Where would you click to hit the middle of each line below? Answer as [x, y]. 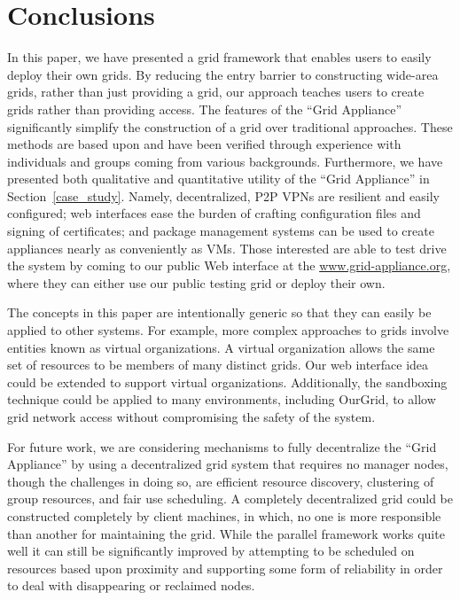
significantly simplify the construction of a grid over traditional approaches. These [230, 126]
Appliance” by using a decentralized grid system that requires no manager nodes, [228, 464]
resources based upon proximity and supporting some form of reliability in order [225, 568]
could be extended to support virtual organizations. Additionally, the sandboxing [227, 382]
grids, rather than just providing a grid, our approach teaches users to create [216, 92]
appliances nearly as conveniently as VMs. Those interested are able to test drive [227, 248]
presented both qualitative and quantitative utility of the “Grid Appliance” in [218, 179]
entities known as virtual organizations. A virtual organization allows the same [221, 347]
